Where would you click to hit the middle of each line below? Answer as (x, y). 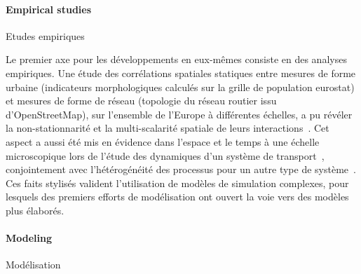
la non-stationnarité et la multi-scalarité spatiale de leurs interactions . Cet (168, 128)
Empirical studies (49, 9)
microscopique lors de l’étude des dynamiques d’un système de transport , (165, 155)
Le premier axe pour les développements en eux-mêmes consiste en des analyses (176, 59)
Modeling (29, 238)
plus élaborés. (35, 210)
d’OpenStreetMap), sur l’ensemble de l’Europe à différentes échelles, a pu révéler (179, 114)
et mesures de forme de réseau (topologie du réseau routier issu (141, 101)
